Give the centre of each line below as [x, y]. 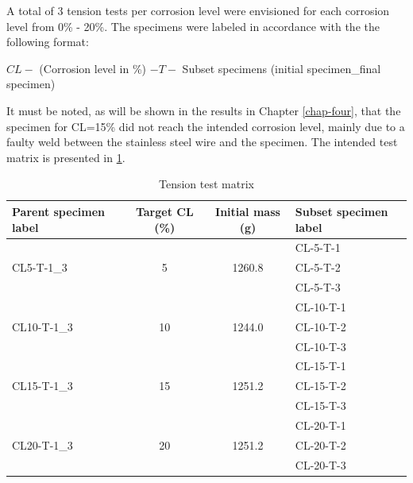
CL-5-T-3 [318, 287]
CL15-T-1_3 [42, 386]
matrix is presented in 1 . [66, 157]
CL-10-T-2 [320, 326]
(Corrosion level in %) [93, 68]
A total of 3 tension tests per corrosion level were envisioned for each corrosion [198, 10]
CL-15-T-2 [320, 386]
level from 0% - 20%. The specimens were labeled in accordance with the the [193, 26]
